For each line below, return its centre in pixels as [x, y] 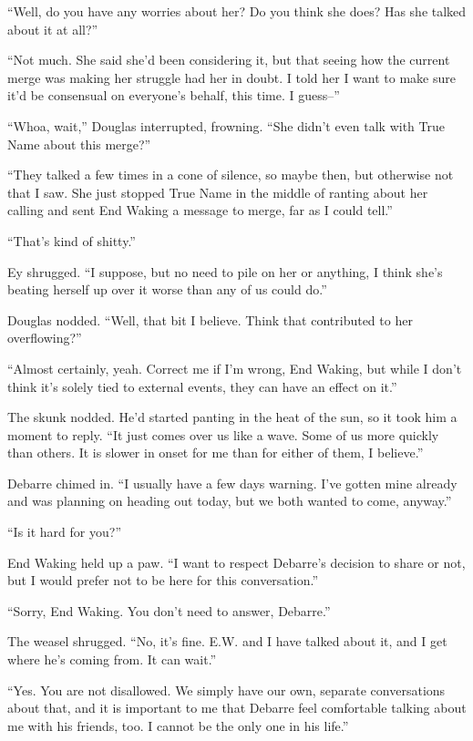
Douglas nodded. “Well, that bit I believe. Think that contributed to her [210, 319]
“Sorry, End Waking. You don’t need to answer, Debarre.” [169, 610]
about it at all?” [53, 29]
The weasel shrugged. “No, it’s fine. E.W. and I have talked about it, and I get [227, 641]
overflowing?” [45, 338]
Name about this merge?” [79, 144]
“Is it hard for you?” [64, 532]
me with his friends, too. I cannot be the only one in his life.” [178, 725]
